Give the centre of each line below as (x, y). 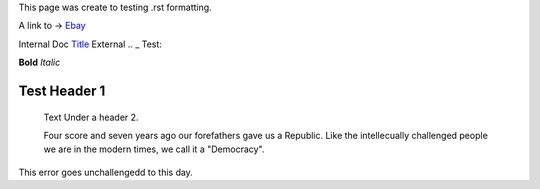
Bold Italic (39, 62)
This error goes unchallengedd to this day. (106, 172)
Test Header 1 (62, 90)
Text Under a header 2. (91, 117)
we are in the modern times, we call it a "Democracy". (154, 149)
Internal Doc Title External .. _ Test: (90, 44)
